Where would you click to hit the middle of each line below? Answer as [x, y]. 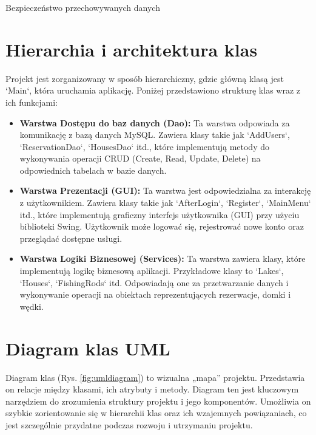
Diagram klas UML [88, 348]
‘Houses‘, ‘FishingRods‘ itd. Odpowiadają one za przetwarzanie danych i [154, 282]
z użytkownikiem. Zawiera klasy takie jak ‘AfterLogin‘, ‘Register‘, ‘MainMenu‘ [165, 203]
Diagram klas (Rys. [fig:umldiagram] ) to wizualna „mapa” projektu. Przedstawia [155, 377]
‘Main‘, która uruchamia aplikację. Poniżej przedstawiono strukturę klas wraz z [153, 90]
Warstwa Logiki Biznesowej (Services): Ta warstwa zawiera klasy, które [163, 259]
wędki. [32, 306]
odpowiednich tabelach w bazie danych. [93, 170]
